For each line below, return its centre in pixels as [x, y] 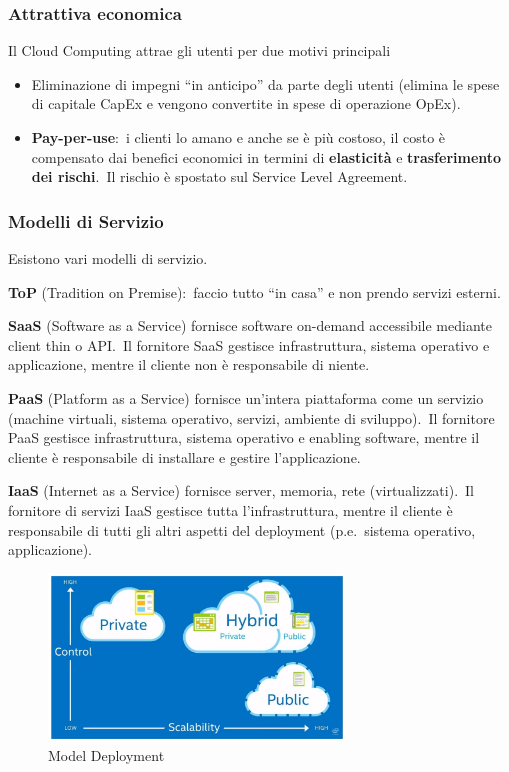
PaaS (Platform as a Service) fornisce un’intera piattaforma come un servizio [246, 397]
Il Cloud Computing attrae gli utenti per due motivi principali [199, 50]
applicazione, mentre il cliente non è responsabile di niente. [189, 364]
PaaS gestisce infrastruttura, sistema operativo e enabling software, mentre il [244, 437]
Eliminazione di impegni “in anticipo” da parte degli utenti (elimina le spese [265, 83]
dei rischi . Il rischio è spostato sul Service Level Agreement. [219, 176]
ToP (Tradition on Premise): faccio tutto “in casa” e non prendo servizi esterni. [254, 291]
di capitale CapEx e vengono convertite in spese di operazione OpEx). [246, 103]
